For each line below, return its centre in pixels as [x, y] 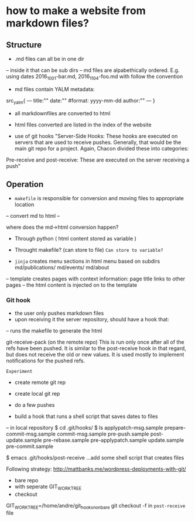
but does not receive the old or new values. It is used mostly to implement [95, 354]
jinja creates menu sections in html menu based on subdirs [87, 261]
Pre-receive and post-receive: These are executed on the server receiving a [98, 160]
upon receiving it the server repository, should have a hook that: [92, 319]
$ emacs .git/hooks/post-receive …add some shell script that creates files [95, 457]
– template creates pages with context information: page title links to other [96, 279]
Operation [25, 184]
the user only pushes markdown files [59, 313]
